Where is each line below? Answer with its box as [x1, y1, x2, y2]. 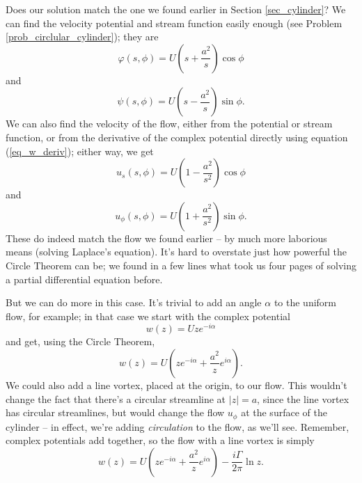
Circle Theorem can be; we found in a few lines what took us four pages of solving [6, 258, 357, 272]
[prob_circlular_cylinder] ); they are [6, 29, 159, 44]
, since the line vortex [257, 391, 349, 406]
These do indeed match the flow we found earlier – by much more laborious [6, 230, 327, 245]
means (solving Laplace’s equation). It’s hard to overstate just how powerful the [6, 244, 347, 259]
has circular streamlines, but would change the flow [6, 405, 225, 420]
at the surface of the [241, 405, 327, 420]
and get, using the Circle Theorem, [6, 334, 155, 349]
